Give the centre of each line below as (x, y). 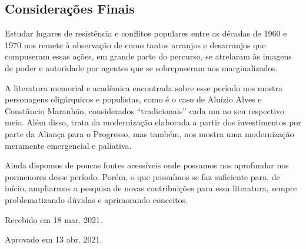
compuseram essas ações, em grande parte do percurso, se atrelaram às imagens (148, 56)
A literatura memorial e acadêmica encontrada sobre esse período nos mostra (144, 87)
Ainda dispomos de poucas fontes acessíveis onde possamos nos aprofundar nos (147, 165)
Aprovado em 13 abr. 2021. (54, 239)
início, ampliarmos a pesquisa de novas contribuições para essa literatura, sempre (151, 188)
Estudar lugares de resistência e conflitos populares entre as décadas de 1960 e (146, 33)
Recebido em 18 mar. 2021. (54, 219)
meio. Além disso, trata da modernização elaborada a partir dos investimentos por (153, 122)
